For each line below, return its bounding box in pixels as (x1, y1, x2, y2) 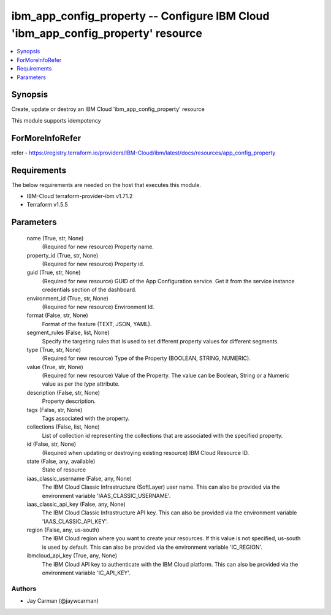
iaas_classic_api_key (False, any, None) (26, 500, 126, 508)
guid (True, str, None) (26, 269, 81, 276)
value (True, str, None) (26, 363, 84, 370)
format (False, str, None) (26, 311, 88, 319)
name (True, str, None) (26, 234, 84, 242)
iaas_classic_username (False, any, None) (26, 475, 132, 482)
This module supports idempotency (11, 117, 101, 124)
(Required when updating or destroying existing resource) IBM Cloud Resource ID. (42, 449, 249, 456)
